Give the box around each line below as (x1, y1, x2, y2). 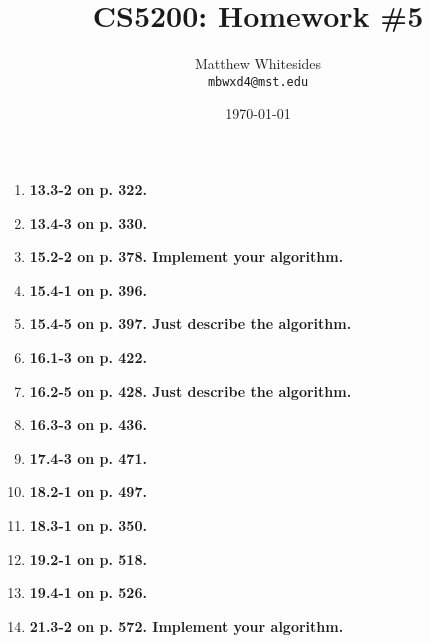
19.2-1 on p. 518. (29, 548, 147, 569)
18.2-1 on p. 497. (29, 481, 147, 502)
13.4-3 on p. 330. (29, 212, 147, 233)
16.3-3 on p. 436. (29, 414, 147, 435)
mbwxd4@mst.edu (207, 74, 309, 89)
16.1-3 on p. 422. (29, 346, 147, 367)
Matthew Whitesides (194, 53, 322, 74)
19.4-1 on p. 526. (29, 582, 147, 603)
